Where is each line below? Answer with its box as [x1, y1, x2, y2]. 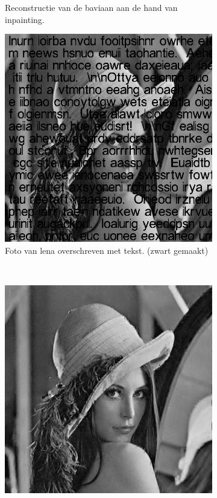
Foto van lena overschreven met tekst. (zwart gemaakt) [5, 244, 209, 256]
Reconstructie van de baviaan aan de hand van [5, 1, 178, 13]
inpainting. [5, 13, 45, 25]
